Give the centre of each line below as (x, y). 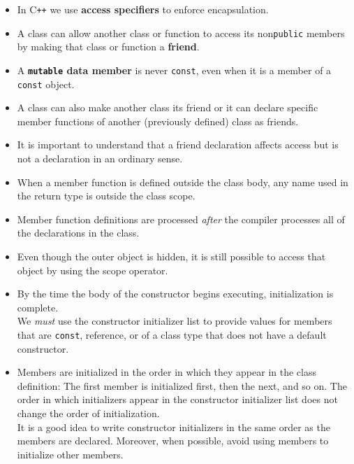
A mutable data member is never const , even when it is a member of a (174, 70)
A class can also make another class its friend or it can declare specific (168, 107)
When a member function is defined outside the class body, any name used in (183, 182)
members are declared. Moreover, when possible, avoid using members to (173, 441)
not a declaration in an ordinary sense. (100, 158)
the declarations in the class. (78, 233)
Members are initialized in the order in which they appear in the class (167, 372)
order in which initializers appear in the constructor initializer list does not (177, 399)
